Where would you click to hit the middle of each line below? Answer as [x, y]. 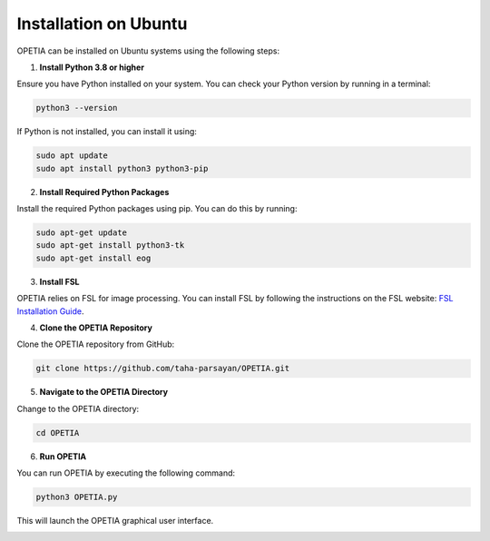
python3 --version [77, 108]
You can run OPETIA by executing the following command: [126, 473]
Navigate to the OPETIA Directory [103, 392]
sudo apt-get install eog [93, 258]
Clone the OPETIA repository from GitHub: [96, 344]
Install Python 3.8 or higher [92, 67]
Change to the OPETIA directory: [78, 408]
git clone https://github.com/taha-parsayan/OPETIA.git [163, 369]
